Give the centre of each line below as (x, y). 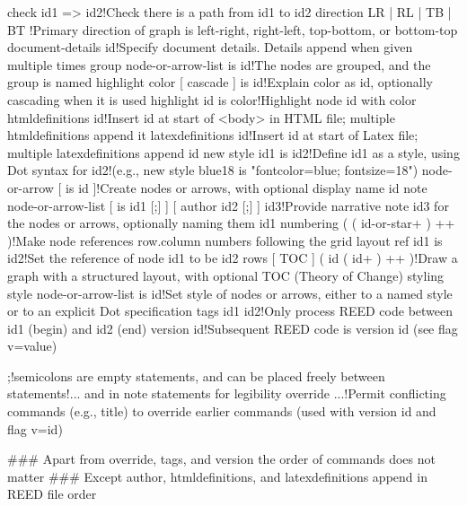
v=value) (32, 346)
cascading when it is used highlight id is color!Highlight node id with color (212, 99)
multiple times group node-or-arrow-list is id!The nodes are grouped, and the (219, 64)
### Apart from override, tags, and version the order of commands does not (221, 459)
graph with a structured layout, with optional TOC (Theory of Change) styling (226, 275)
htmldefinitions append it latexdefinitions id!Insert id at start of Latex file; (213, 135)
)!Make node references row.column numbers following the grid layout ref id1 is (225, 240)
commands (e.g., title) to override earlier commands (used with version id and (222, 411)
